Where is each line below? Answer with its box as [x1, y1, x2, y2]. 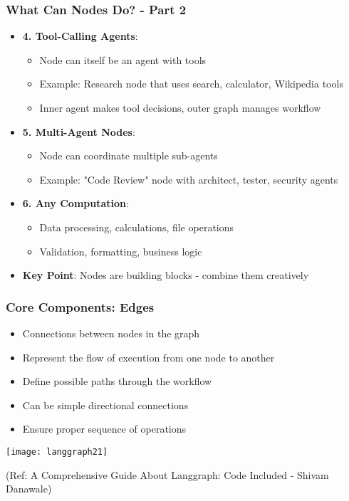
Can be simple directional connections [22, 397, 189, 412]
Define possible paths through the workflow [22, 374, 212, 389]
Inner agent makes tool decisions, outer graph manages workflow [39, 100, 321, 115]
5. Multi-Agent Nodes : [22, 124, 135, 139]
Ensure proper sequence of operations [22, 421, 187, 436]
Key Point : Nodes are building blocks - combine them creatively [22, 268, 309, 283]
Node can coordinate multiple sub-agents [39, 148, 218, 163]
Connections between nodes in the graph [22, 325, 200, 340]
